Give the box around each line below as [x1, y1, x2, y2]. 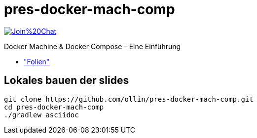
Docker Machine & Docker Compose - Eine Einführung [4, 42, 181, 51]
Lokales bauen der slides [4, 74, 129, 87]
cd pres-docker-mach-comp [4, 103, 104, 111]
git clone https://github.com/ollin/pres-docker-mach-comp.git [4, 95, 254, 103]
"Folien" [24, 57, 50, 66]
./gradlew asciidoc [4, 110, 79, 119]
